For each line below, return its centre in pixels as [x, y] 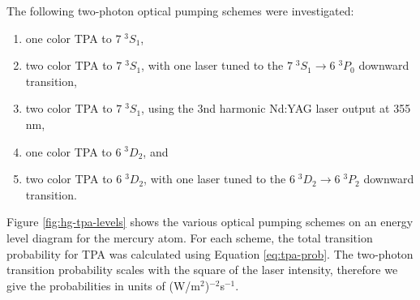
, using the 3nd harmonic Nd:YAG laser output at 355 [276, 108]
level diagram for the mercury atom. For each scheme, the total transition [190, 237]
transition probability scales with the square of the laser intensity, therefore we [202, 270]
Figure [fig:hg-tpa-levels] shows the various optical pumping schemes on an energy [210, 222]
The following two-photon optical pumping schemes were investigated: [180, 11]
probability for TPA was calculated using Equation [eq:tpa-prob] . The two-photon [210, 253]
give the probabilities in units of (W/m [103, 285]
